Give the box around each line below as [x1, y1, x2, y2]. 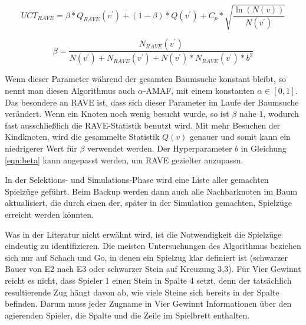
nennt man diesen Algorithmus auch [5, 84, 136, 97]
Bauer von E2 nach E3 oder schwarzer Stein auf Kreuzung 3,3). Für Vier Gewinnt [5, 262, 301, 275]
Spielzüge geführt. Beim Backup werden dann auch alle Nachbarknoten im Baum [5, 185, 298, 197]
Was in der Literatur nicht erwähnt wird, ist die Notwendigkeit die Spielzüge [5, 228, 282, 240]
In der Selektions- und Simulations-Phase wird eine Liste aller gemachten [5, 173, 269, 186]
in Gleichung [241, 142, 287, 154]
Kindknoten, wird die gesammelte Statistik [5, 130, 160, 143]
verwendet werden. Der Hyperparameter [87, 142, 232, 154]
